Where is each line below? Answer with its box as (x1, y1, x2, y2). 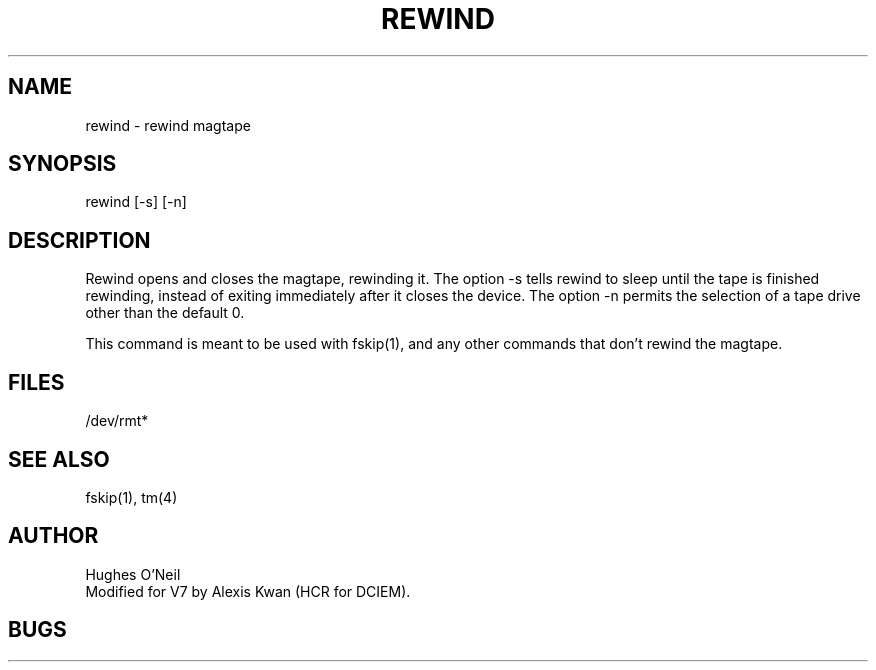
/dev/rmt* (85, 412, 149, 430)
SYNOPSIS (8, 151, 117, 177)
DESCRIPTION (8, 227, 151, 253)
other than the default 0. (85, 304, 245, 322)
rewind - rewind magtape (85, 116, 251, 134)
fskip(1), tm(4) (85, 488, 178, 506)
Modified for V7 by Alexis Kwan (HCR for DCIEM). (85, 582, 411, 600)
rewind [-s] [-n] (85, 193, 187, 211)
